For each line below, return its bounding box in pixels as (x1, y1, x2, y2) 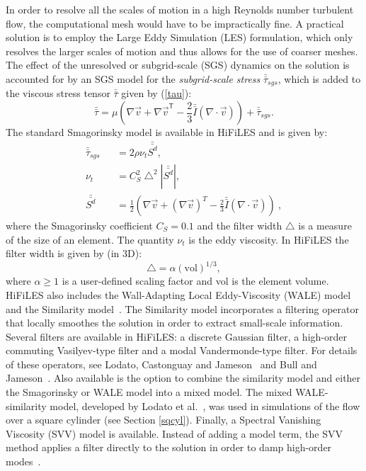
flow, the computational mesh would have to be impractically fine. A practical (6, 16, 344, 30)
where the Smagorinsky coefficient (6, 218, 153, 233)
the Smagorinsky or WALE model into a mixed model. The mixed (6, 385, 292, 399)
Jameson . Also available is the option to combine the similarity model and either (6, 370, 361, 385)
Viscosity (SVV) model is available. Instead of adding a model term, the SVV (6, 426, 343, 441)
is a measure (298, 218, 352, 233)
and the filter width (197, 218, 282, 233)
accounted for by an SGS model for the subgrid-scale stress (6, 71, 261, 86)
